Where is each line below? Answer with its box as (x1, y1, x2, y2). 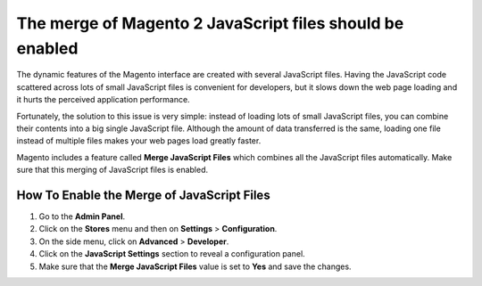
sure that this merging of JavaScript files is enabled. (16, 165, 209, 176)
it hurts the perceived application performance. (16, 94, 191, 105)
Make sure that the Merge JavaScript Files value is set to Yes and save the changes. (38, 261, 352, 272)
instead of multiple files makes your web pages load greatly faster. (16, 135, 262, 146)
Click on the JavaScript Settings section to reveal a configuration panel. (38, 249, 305, 259)
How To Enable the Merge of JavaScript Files (16, 187, 271, 202)
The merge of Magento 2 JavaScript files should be (16, 13, 404, 33)
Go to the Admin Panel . (38, 210, 125, 222)
